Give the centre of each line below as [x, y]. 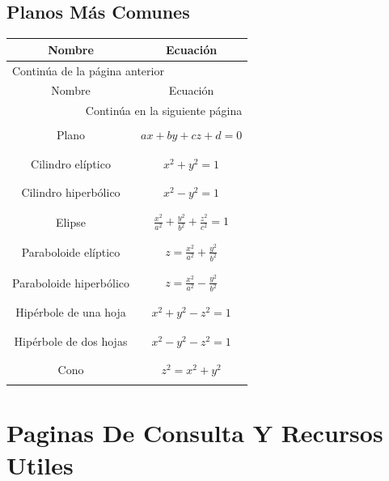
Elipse [71, 221]
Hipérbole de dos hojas [71, 341]
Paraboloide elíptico [71, 252]
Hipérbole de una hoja [71, 312]
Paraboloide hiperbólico [71, 282]
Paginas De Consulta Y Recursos [195, 433]
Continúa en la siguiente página [164, 111]
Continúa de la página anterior [88, 70]
